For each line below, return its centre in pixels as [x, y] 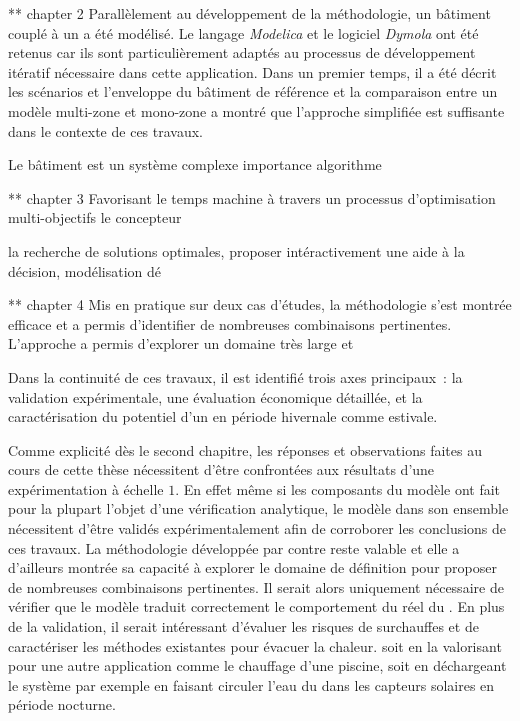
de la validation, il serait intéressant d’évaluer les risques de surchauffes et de [243, 626]
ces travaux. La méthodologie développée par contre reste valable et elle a [234, 547]
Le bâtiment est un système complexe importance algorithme [195, 164]
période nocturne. [62, 704]
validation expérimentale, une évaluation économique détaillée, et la [215, 396]
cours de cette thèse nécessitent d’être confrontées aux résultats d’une [221, 469]
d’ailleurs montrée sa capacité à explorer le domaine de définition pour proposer [252, 567]
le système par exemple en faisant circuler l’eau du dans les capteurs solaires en [251, 684]
